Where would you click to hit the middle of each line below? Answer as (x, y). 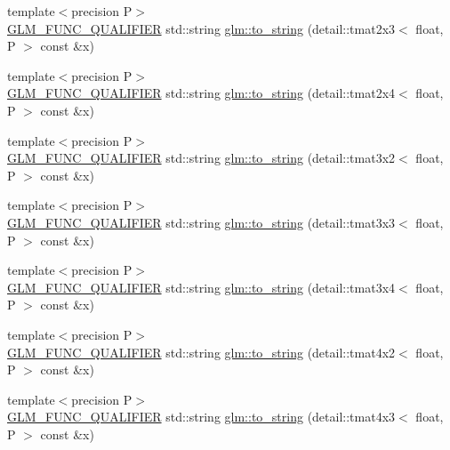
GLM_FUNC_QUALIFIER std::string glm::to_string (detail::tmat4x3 (201, 417)
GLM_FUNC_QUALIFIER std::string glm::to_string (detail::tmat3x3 (201, 222)
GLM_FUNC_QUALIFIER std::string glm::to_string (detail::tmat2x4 (201, 93)
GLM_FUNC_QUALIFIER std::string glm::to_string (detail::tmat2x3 (201, 28)
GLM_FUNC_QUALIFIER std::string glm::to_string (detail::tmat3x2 (201, 158)
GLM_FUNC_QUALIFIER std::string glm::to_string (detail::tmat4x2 (201, 352)
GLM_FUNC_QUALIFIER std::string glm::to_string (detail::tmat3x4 (201, 287)
